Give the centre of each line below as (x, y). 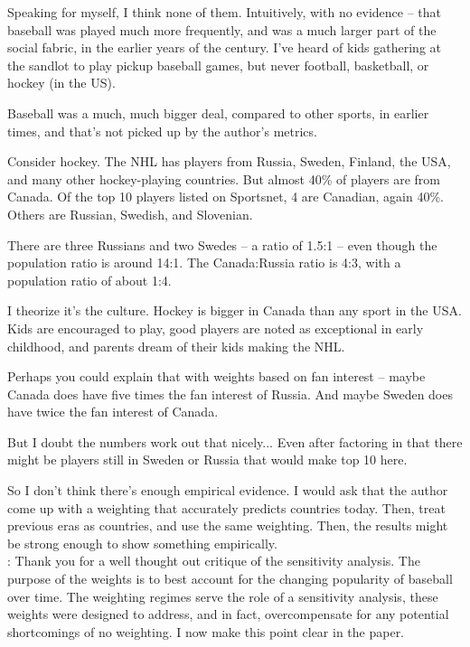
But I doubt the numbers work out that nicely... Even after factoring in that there (235, 441)
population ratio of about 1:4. (89, 280)
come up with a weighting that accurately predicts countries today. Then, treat (226, 507)
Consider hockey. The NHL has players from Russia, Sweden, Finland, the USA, (229, 161)
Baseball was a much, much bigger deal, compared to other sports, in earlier (218, 113)
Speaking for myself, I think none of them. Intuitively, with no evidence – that (225, 12)
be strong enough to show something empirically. (142, 543)
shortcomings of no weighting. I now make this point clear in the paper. (206, 631)
